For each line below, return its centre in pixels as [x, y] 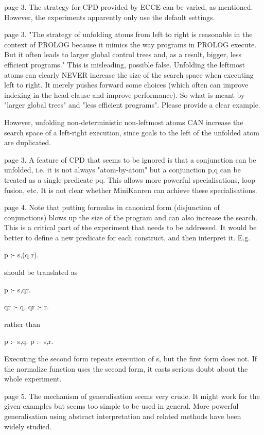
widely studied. [28, 426]
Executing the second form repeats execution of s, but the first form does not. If [131, 359]
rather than [22, 324]
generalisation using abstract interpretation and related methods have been [123, 416]
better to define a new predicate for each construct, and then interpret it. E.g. [127, 237]
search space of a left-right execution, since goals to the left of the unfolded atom [132, 132]
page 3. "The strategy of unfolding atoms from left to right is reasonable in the [128, 34]
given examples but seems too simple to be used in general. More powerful [121, 406]
